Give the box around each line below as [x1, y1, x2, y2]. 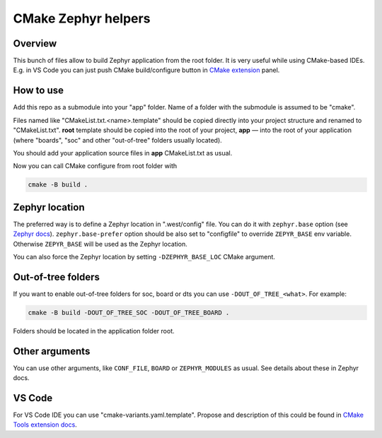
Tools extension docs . [13, 420, 77, 429]
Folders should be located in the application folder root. [13, 326, 175, 335]
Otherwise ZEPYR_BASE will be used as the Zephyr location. [13, 239, 187, 248]
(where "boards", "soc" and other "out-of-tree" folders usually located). [13, 136, 222, 144]
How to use [13, 85, 64, 97]
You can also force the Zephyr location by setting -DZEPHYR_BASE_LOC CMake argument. [13, 252, 276, 261]
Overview [13, 37, 57, 49]
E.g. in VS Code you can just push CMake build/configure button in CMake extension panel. [13, 66, 280, 74]
